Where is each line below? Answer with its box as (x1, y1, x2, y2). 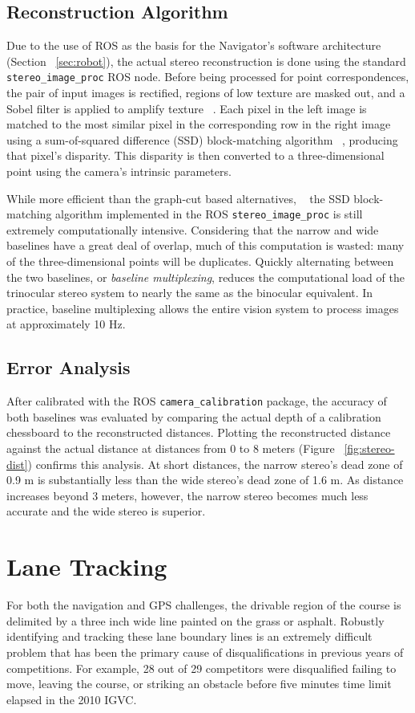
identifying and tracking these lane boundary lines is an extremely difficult (6, 628, 373, 645)
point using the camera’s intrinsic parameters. (6, 163, 232, 180)
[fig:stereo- (344, 440, 395, 457)
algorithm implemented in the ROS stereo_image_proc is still (55, 206, 363, 222)
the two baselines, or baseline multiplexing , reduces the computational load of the (6, 268, 405, 285)
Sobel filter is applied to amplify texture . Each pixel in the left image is (6, 100, 367, 116)
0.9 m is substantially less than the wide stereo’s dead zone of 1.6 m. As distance (6, 471, 404, 488)
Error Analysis (6, 355, 131, 380)
